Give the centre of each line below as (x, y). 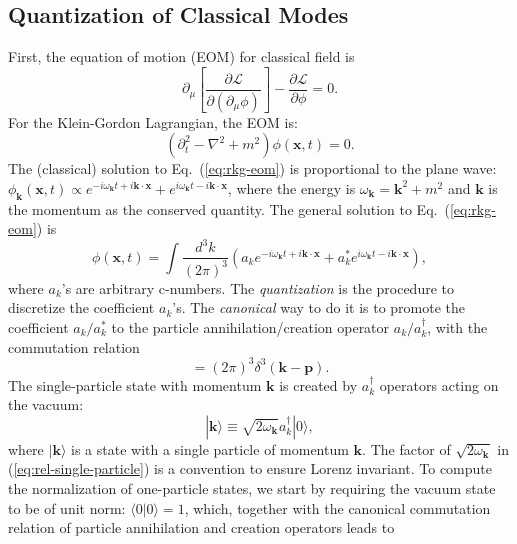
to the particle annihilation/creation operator (250, 326)
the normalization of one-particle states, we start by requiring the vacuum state (252, 488)
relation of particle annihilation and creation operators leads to (201, 527)
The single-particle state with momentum (135, 384)
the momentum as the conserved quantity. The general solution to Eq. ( (229, 208)
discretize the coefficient (81, 307)
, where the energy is (291, 187)
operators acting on (439, 384)
